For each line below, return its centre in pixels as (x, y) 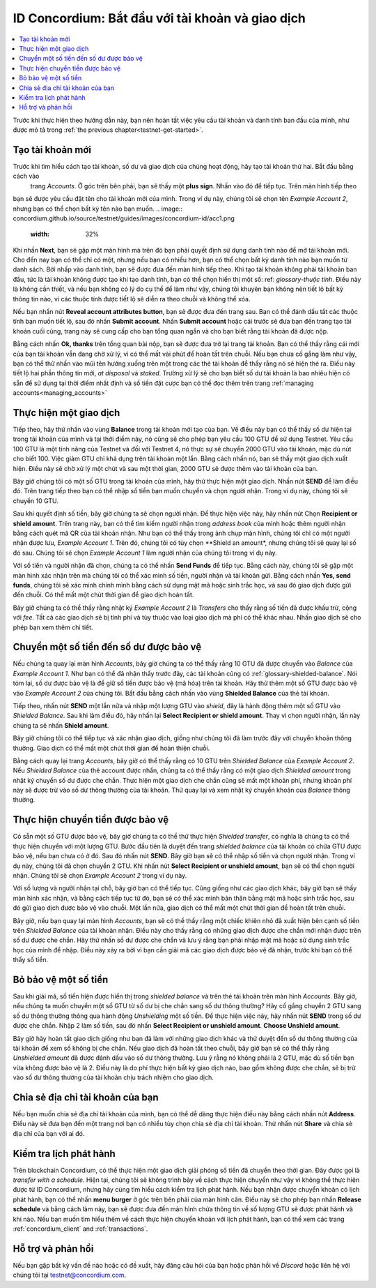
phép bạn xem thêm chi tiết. (53, 627)
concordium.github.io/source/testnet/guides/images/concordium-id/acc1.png (124, 218)
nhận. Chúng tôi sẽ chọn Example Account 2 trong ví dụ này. (100, 875)
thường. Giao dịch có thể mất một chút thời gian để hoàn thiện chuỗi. (111, 748)
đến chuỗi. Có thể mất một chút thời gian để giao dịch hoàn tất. (103, 595)
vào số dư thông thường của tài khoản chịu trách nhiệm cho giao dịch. (113, 1077)
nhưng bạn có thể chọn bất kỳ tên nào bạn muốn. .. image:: (98, 209)
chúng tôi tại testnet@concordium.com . (70, 1275)
